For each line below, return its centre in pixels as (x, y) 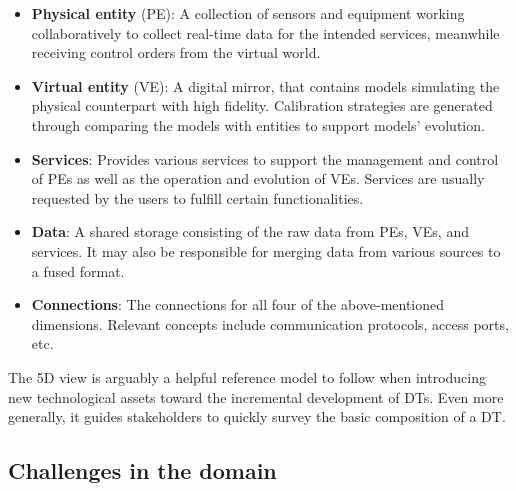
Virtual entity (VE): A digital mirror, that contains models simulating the (265, 85)
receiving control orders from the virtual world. (176, 52)
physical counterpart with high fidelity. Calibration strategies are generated (262, 105)
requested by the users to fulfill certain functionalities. (197, 197)
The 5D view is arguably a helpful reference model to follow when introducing (247, 376)
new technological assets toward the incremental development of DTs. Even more (256, 396)
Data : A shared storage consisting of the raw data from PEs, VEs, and (250, 231)
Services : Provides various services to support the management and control (265, 158)
